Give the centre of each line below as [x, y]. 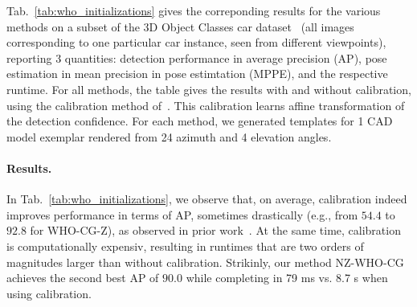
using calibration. [49, 293]
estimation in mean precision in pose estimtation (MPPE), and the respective [197, 74]
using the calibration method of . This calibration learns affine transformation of [206, 105]
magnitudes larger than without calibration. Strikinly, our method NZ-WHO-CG [205, 262]
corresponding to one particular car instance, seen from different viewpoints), [196, 42]
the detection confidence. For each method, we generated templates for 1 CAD [200, 121]
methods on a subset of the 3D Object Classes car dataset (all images [180, 26]
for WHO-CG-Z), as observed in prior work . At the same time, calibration [215, 230]
